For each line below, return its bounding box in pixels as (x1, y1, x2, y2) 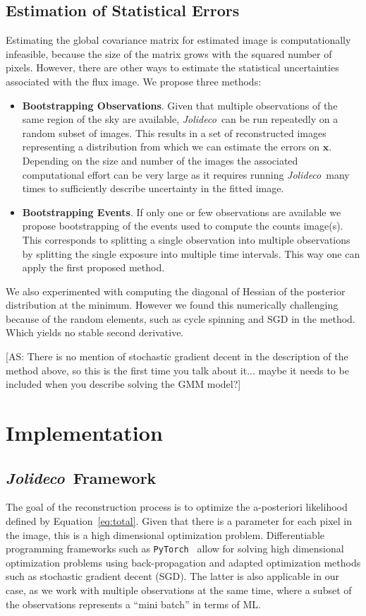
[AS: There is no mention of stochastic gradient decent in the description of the (6, 349, 348, 364)
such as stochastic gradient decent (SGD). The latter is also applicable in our (6, 569, 339, 584)
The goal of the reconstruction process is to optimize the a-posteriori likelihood (6, 499, 348, 514)
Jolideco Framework (6, 466, 157, 488)
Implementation (6, 418, 163, 447)
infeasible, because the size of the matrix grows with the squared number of (6, 46, 332, 61)
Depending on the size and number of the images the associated (22, 153, 298, 167)
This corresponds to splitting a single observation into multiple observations (22, 232, 350, 247)
